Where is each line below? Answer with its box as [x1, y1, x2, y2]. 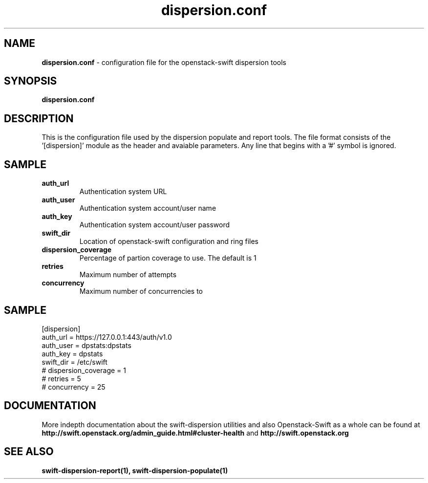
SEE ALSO [4, 445, 54, 458]
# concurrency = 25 [42, 382, 106, 391]
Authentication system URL [79, 187, 167, 196]
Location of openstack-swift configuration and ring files [79, 237, 258, 246]
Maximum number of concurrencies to [79, 287, 203, 296]
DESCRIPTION [4, 112, 74, 125]
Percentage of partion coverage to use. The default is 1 [79, 254, 257, 263]
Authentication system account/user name [79, 204, 216, 213]
